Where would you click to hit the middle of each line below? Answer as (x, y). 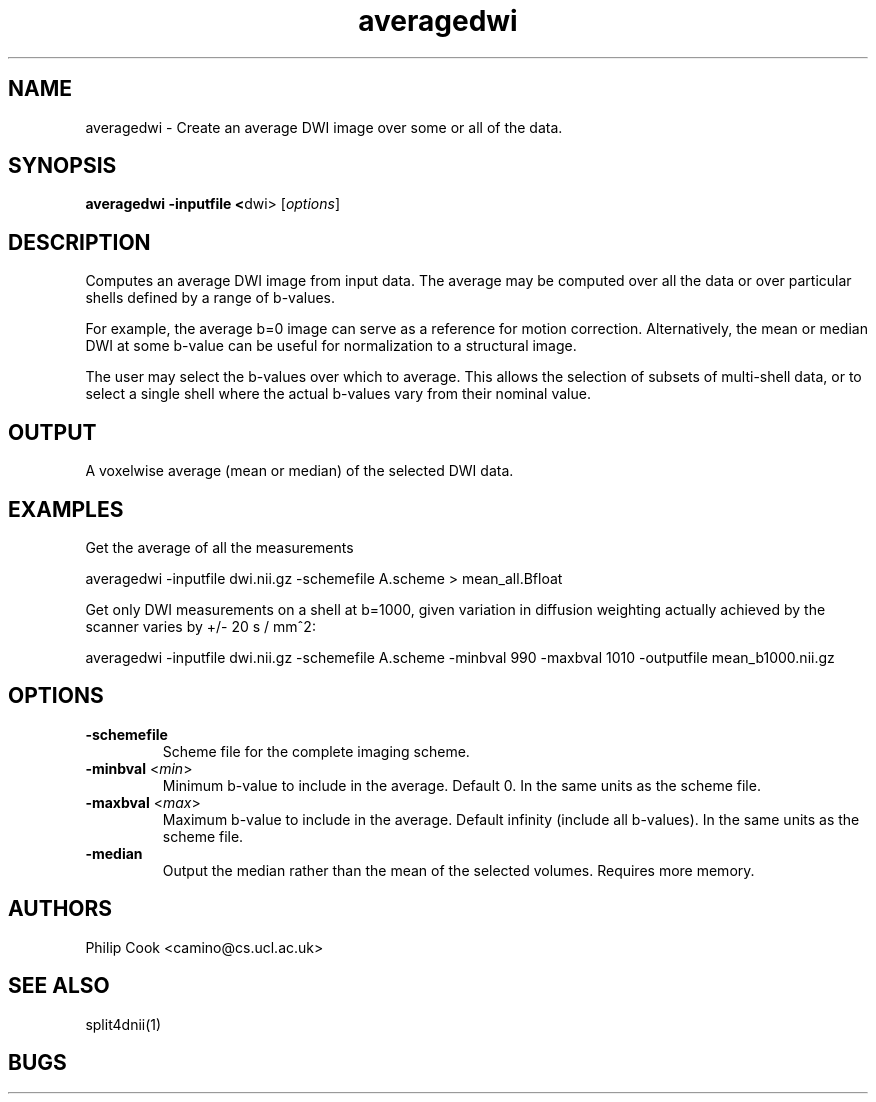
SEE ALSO (59, 986)
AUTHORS (60, 909)
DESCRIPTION (79, 242)
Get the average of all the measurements (219, 547)
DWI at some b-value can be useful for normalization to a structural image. (331, 346)
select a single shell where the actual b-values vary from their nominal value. (338, 394)
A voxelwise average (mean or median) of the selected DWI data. (299, 471)
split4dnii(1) (123, 1024)
